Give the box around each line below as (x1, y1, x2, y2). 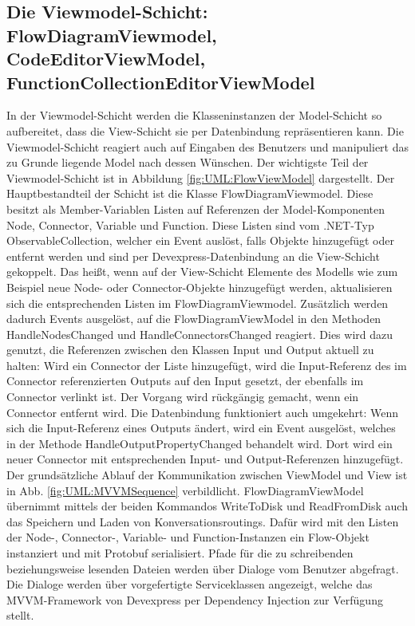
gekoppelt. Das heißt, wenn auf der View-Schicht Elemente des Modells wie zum (6, 263, 398, 280)
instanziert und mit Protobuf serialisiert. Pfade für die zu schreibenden (6, 545, 354, 561)
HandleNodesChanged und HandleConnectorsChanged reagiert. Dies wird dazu (6, 325, 393, 342)
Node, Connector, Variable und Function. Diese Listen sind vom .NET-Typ (6, 216, 374, 233)
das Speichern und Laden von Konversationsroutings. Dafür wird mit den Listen (6, 513, 399, 530)
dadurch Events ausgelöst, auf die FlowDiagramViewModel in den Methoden (6, 310, 381, 327)
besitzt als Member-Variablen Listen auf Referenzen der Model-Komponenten (6, 200, 385, 217)
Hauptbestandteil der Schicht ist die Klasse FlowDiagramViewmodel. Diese (6, 185, 373, 202)
